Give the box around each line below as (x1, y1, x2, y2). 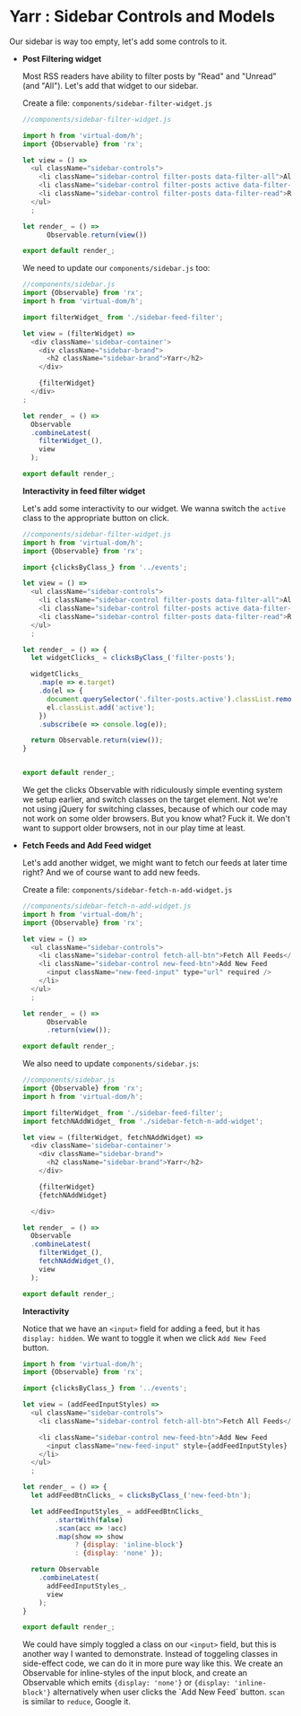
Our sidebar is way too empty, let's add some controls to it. (9, 36, 228, 47)
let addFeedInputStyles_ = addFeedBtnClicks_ (30, 1507, 203, 1516)
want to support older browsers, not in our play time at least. (21, 823, 246, 833)
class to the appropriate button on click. (21, 512, 170, 523)
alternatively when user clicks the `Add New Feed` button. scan (52, 1686, 285, 1697)
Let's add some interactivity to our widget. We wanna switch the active (21, 502, 287, 513)
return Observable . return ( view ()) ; (30, 736, 164, 745)
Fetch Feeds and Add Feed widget (21, 841, 152, 851)
